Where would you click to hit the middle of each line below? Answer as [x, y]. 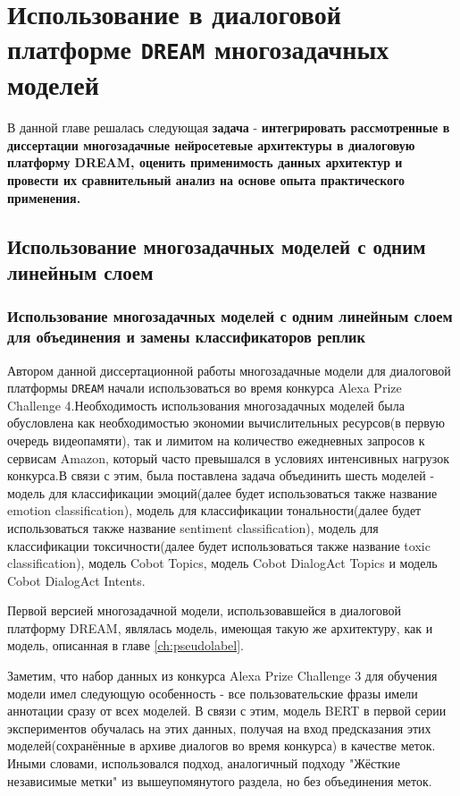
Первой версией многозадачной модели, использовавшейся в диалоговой [205, 610]
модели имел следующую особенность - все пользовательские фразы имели [213, 693]
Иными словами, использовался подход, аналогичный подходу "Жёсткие [204, 763]
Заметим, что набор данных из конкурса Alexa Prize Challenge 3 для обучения [222, 676]
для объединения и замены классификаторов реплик [186, 337]
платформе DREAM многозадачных [198, 48]
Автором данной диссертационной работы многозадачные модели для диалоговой [229, 370]
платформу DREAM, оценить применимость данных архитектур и [205, 162]
